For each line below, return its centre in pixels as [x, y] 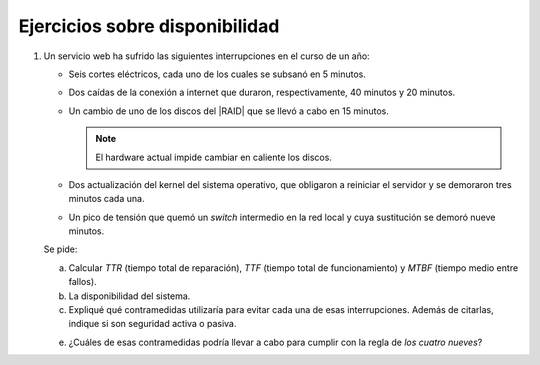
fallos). [82, 282]
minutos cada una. [106, 199]
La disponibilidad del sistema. [129, 296]
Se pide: [60, 249]
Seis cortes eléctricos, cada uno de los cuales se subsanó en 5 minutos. [217, 74]
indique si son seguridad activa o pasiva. [152, 324]
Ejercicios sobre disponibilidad [149, 26]
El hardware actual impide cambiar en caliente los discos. [213, 157]
